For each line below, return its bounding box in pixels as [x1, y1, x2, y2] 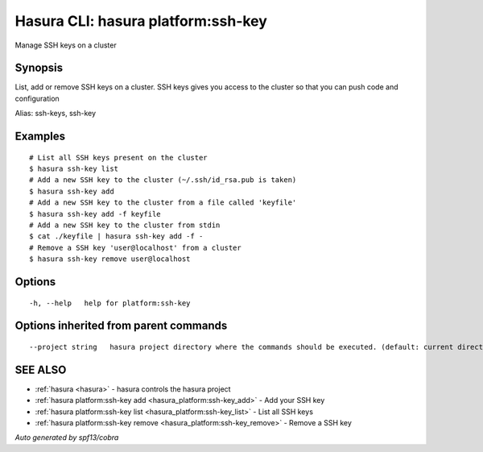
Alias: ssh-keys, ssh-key [14, 109, 97, 118]
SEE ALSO [14, 363, 67, 376]
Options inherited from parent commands [14, 319, 228, 333]
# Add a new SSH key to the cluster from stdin [29, 220, 221, 230]
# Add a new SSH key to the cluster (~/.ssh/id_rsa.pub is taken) [29, 176, 297, 185]
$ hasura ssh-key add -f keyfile [29, 209, 161, 218]
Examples [14, 130, 66, 143]
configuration [14, 93, 60, 103]
